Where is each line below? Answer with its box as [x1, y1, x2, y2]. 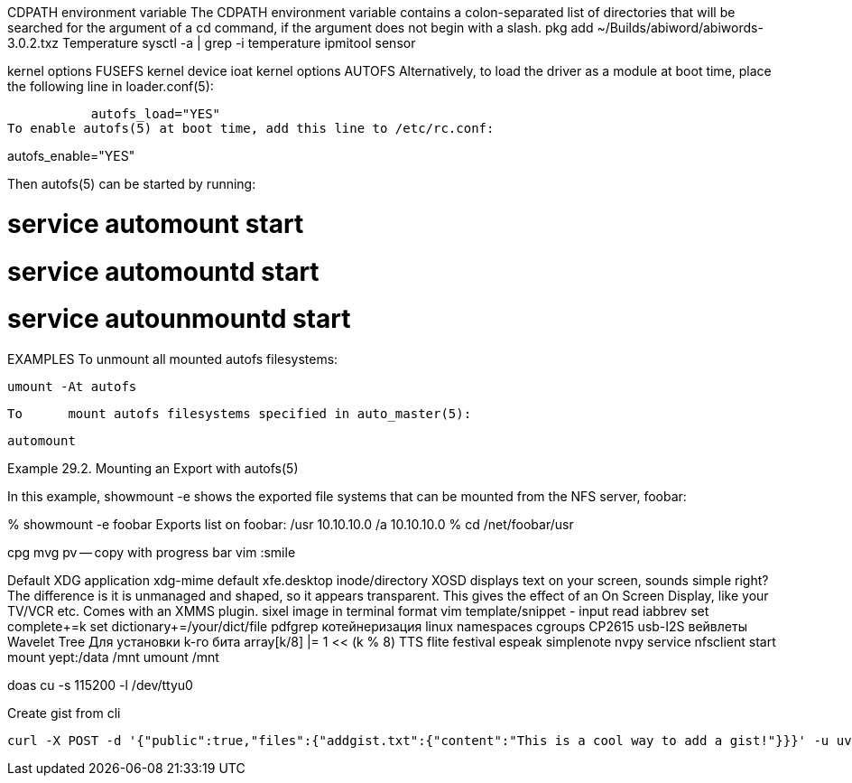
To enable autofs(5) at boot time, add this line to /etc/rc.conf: [7, 121, 495, 135]
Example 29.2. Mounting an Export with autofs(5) [7, 461, 299, 476]
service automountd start [7, 256, 319, 287]
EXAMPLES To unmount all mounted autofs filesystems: [7, 351, 338, 367]
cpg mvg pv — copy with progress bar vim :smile [7, 545, 296, 560]
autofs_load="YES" [90, 107, 221, 121]
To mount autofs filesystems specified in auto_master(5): [7, 406, 472, 421]
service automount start [7, 208, 304, 239]
